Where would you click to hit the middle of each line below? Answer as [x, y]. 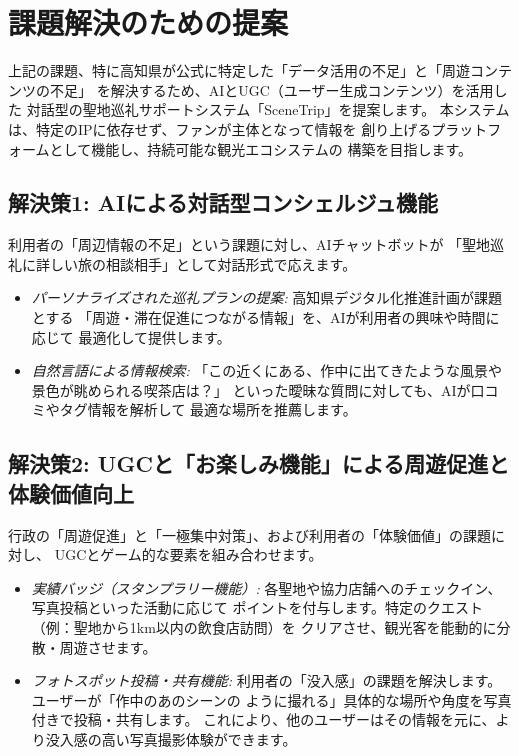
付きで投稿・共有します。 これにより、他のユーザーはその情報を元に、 [263, 719]
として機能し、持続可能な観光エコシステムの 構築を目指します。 [260, 148]
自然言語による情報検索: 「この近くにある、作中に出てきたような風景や [266, 370]
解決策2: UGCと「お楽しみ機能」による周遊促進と [259, 463]
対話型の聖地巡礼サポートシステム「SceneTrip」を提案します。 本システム [268, 109]
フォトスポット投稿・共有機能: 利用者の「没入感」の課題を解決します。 [266, 680]
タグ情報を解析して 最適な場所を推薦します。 [208, 409]
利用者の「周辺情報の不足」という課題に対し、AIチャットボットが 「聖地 [249, 244]
